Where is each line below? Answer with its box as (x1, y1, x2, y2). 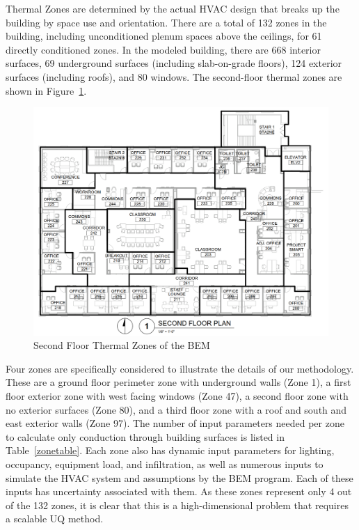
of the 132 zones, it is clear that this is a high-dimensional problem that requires (6, 497, 349, 512)
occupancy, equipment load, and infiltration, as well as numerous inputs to (6, 457, 324, 471)
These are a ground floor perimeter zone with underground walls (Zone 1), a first (6, 375, 351, 389)
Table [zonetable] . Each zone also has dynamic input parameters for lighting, (6, 443, 335, 458)
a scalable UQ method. (6, 511, 104, 526)
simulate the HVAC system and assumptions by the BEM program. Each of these (6, 470, 353, 485)
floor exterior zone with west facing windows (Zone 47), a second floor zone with (6, 389, 349, 403)
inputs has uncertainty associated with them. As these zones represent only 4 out (6, 484, 352, 499)
